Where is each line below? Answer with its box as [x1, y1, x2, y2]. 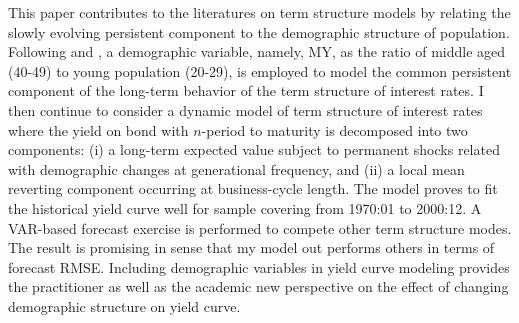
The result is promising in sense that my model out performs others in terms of [8, 237, 495, 258]
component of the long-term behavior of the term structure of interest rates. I [8, 80, 484, 101]
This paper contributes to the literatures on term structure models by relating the [8, 2, 511, 22]
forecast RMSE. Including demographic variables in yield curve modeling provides [8, 256, 510, 277]
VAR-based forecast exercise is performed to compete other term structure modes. [8, 217, 512, 238]
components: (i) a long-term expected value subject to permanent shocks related [8, 139, 500, 160]
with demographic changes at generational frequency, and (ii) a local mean [8, 158, 465, 179]
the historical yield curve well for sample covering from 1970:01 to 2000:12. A [8, 197, 482, 218]
